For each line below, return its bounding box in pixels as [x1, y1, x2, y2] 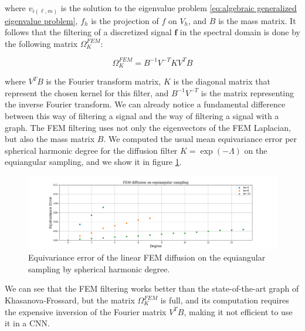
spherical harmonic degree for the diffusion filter [5, 144, 178, 156]
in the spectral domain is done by [179, 26, 300, 38]
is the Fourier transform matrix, [46, 75, 161, 87]
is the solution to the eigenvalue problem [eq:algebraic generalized [60, 2, 297, 13]
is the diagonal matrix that [173, 75, 270, 87]
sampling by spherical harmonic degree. [28, 262, 170, 275]
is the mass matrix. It [218, 14, 296, 26]
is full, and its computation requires [160, 294, 289, 306]
